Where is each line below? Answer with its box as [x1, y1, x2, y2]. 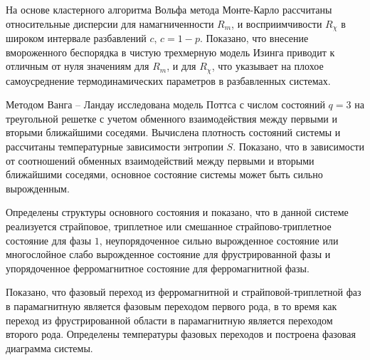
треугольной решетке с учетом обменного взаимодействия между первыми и [6, 110, 337, 125]
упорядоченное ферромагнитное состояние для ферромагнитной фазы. [6, 260, 310, 275]
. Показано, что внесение [199, 31, 309, 46]
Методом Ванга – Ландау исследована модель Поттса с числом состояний [6, 97, 325, 112]
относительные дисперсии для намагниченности [6, 16, 214, 31]
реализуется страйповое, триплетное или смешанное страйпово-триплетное [6, 219, 332, 234]
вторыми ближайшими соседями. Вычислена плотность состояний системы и [6, 125, 341, 140]
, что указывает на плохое [211, 58, 324, 73]
